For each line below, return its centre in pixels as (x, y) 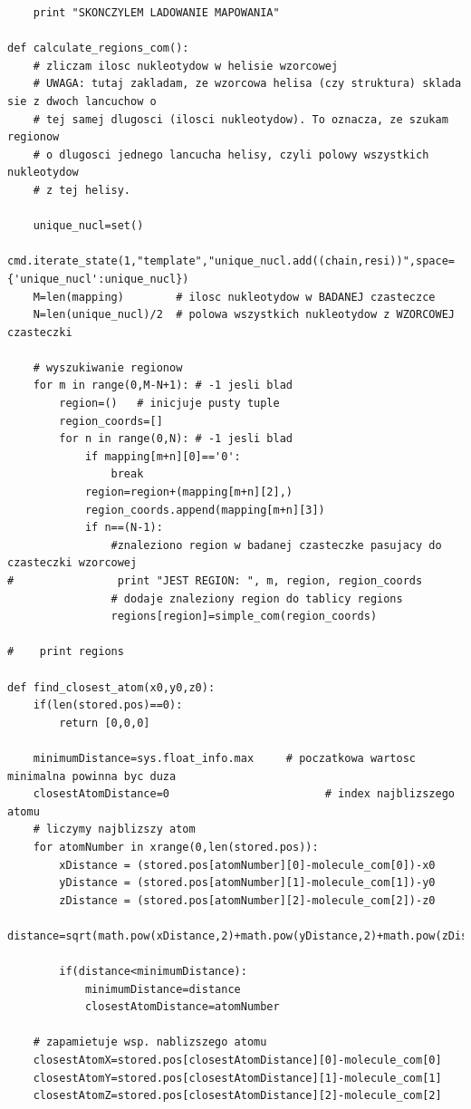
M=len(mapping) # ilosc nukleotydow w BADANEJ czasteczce (234, 297)
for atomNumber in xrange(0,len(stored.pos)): (176, 847)
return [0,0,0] (105, 723)
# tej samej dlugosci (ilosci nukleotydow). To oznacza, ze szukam (240, 119)
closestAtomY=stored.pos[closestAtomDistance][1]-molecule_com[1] (237, 1078)
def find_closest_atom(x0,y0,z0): (111, 687)
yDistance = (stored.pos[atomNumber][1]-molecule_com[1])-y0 (247, 883)
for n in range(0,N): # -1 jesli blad (176, 439)
